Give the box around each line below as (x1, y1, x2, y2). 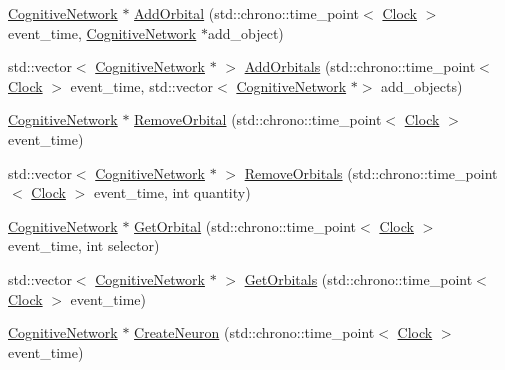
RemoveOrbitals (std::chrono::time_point (244, 162, 498, 183)
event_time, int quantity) (93, 182, 251, 203)
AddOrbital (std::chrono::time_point (134, 3, 360, 23)
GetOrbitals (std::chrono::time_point (244, 268, 473, 289)
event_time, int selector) (8, 235, 160, 256)
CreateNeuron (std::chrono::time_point (134, 322, 375, 343)
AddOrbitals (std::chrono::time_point (244, 56, 476, 77)
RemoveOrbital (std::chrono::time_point (134, 109, 382, 130)
